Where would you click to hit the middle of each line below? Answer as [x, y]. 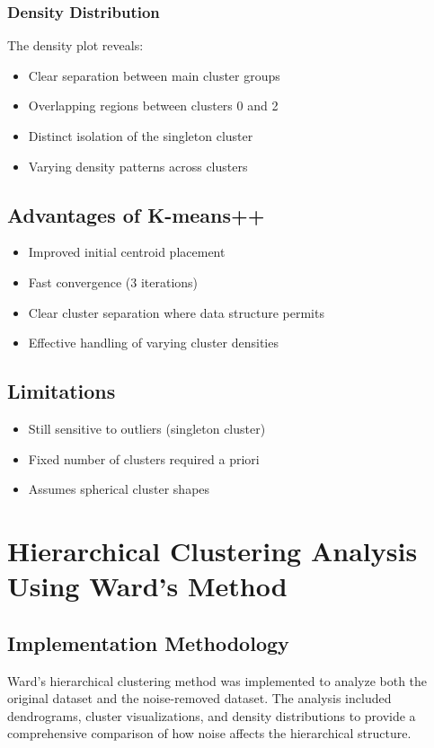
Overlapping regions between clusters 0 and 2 [153, 106]
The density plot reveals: [75, 45]
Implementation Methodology [148, 642]
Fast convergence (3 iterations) [113, 282]
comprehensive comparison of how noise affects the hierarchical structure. [209, 733]
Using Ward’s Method [147, 586]
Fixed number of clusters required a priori [144, 458]
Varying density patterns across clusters [138, 166]
